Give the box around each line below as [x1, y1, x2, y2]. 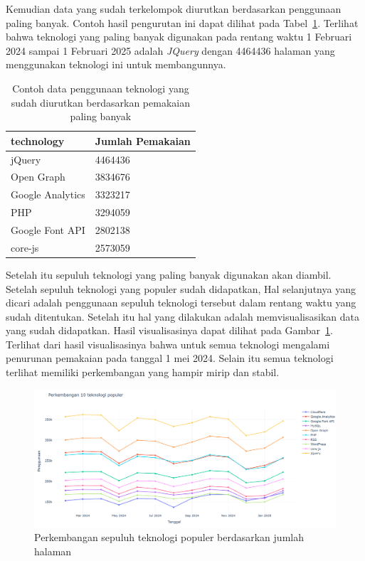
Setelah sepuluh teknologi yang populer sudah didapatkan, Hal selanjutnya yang [6, 281, 356, 296]
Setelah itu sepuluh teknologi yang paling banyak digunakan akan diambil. [6, 267, 332, 282]
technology [11, 133, 65, 148]
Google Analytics [11, 187, 85, 202]
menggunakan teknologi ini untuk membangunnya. [6, 57, 226, 72]
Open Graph [11, 169, 65, 184]
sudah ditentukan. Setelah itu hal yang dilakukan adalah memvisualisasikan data [6, 309, 359, 324]
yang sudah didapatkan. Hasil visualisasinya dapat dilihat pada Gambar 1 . [6, 323, 333, 338]
